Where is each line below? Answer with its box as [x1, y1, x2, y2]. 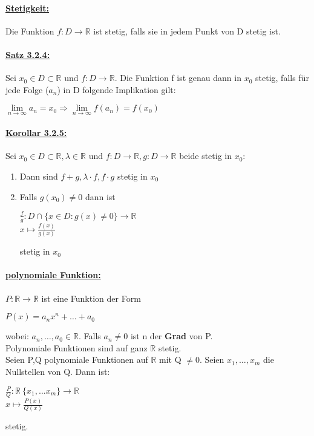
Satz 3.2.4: [5, 48, 50, 60]
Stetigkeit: [5, 1, 49, 14]
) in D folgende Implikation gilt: [57, 83, 176, 96]
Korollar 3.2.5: [5, 126, 67, 139]
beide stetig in [179, 149, 232, 162]
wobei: [5, 330, 29, 342]
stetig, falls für [255, 71, 309, 84]
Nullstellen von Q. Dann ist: [5, 365, 110, 377]
